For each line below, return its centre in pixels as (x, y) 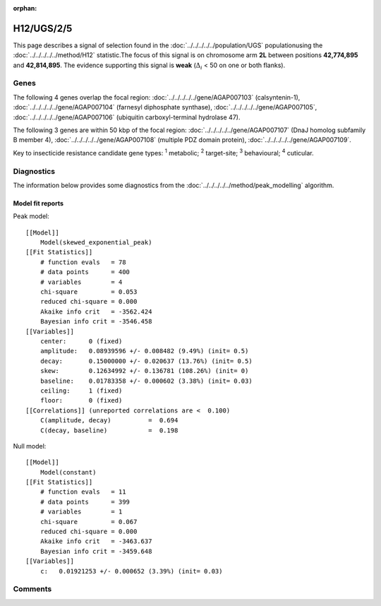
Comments (32, 589)
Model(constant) (68, 472)
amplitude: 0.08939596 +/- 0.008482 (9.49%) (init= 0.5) (144, 351)
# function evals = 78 (83, 262)
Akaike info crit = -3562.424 (96, 311)
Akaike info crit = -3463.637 (96, 541)
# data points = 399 (85, 502)
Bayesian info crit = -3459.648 (96, 551)
